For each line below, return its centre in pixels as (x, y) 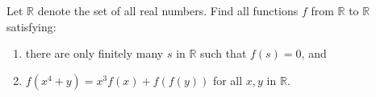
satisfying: (31, 26)
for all (228, 80)
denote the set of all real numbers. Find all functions (168, 10)
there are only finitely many (94, 53)
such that (224, 53)
